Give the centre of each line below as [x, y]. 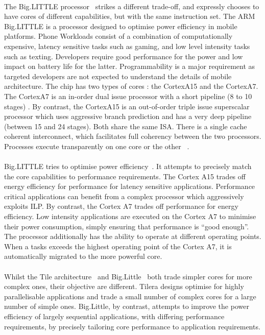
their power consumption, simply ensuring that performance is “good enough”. [127, 226]
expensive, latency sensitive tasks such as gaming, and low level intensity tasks [127, 46]
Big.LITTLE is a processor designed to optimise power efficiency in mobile [121, 26]
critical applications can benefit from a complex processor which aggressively [124, 196]
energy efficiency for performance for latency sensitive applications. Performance [130, 186]
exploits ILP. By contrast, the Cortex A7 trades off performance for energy [121, 206]
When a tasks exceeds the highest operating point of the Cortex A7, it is [118, 246]
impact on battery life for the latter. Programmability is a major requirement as [130, 66]
